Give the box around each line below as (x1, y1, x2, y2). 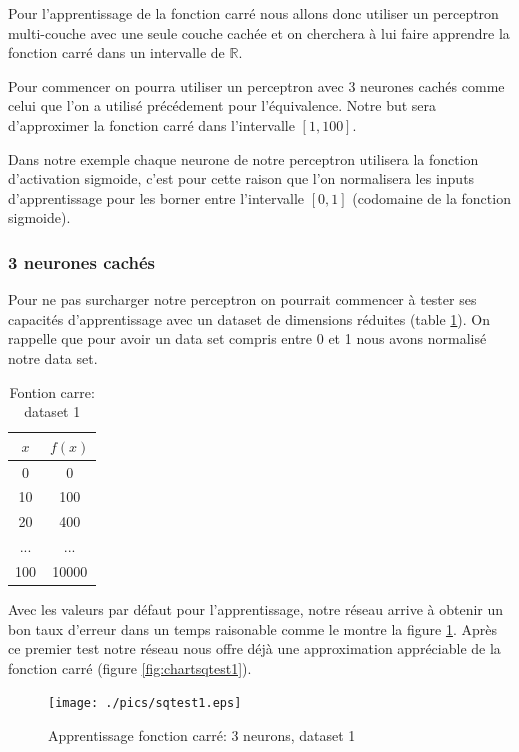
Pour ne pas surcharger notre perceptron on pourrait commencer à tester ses (8, 289, 477, 310)
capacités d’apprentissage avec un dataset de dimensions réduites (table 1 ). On (8, 308, 491, 329)
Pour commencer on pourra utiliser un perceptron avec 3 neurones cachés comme (8, 75, 505, 96)
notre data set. (8, 347, 98, 368)
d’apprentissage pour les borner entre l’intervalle (8, 187, 305, 208)
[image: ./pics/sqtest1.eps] (48, 696, 242, 711)
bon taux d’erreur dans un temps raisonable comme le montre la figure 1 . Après (8, 618, 498, 639)
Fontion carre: (9, 381, 95, 402)
